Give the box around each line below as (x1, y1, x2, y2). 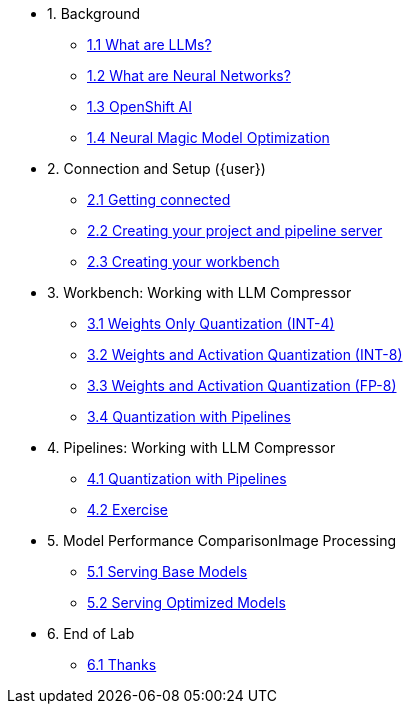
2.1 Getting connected (87, 191, 231, 208)
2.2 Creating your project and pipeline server (87, 222, 383, 239)
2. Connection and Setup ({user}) (47, 160, 266, 177)
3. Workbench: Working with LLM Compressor (47, 284, 352, 301)
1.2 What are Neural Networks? (87, 67, 291, 84)
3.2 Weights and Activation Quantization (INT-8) (87, 346, 403, 363)
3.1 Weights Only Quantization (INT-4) (87, 315, 335, 332)
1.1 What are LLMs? (87, 36, 212, 53)
